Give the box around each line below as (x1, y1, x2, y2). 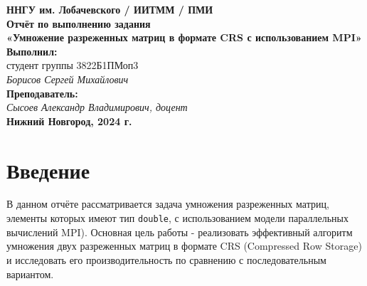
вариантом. (6, 266, 54, 281)
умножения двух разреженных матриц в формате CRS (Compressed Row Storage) (6, 238, 362, 253)
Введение (6, 155, 90, 184)
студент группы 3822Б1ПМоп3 (6, 58, 139, 73)
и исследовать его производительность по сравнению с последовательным (6, 252, 326, 267)
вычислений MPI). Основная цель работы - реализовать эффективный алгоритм (6, 224, 353, 239)
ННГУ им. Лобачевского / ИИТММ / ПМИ (6, 2, 213, 16)
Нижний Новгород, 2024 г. (6, 113, 132, 128)
